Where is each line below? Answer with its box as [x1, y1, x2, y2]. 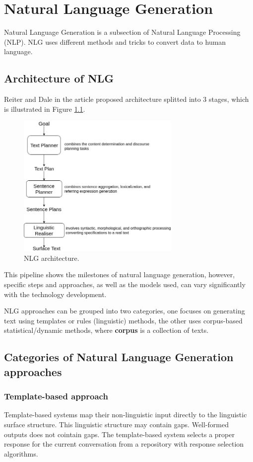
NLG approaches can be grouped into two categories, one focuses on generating [4, 306, 245, 316]
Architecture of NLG [4, 71, 114, 86]
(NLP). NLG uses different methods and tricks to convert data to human [4, 36, 226, 47]
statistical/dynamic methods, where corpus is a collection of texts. [4, 325, 209, 335]
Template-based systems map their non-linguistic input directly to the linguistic [4, 409, 247, 420]
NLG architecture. [24, 252, 79, 263]
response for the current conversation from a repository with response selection [4, 439, 244, 449]
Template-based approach [4, 390, 108, 402]
